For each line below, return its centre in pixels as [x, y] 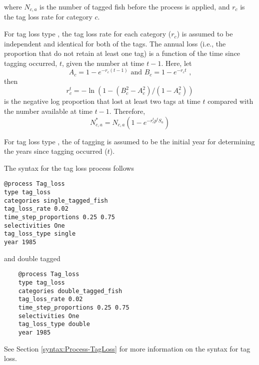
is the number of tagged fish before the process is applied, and [135, 6]
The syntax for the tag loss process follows [69, 168]
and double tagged [32, 258]
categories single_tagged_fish [56, 200]
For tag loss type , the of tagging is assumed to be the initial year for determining [129, 141]
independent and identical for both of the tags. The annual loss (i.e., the [115, 43]
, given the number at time [103, 63]
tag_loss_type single [40, 234]
